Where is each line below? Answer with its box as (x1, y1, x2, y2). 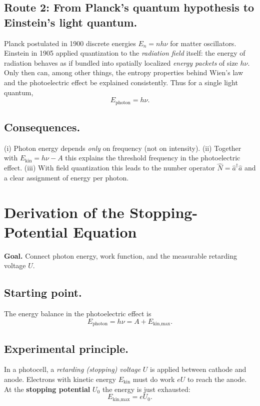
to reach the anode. (187, 373, 247, 384)
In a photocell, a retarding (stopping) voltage (4, 364, 141, 374)
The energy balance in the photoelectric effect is (4, 308, 151, 319)
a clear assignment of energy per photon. (4, 172, 129, 182)
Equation (73, 221, 137, 242)
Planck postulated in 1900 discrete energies (4, 38, 136, 48)
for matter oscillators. (170, 38, 236, 48)
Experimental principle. (4, 340, 129, 356)
